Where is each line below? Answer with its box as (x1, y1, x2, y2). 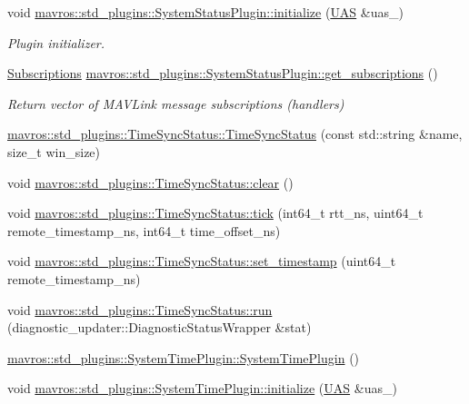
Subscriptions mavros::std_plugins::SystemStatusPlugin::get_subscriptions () (7, 64, 438, 83)
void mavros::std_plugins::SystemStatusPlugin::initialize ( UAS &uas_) (7, 3, 404, 21)
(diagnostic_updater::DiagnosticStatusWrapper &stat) (7, 318, 312, 337)
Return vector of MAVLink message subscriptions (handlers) (7, 94, 344, 113)
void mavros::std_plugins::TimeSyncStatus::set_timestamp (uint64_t (7, 251, 396, 271)
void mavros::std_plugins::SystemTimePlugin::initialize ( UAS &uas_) (7, 379, 397, 398)
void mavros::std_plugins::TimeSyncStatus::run (7, 300, 273, 319)
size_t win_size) (7, 142, 101, 161)
